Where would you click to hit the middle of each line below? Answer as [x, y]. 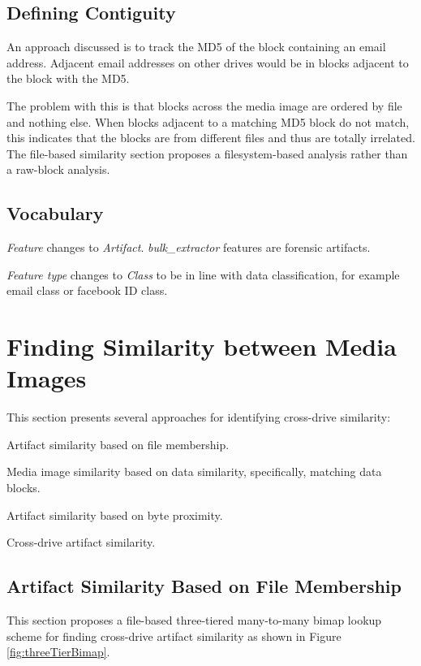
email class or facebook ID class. [87, 290]
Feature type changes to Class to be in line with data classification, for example [203, 274]
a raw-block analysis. [58, 169]
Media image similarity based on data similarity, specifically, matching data [194, 471]
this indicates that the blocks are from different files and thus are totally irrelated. [211, 138]
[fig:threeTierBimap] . [58, 652]
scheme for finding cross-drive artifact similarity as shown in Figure [174, 636]
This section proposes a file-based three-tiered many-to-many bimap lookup [194, 620]
